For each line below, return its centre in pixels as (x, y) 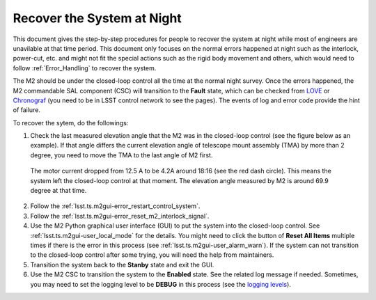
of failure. (27, 110)
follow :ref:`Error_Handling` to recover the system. (85, 68)
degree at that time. (58, 191)
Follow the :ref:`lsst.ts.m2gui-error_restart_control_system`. (115, 206)
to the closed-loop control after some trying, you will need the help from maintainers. (152, 255)
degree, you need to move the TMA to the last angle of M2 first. (122, 155)
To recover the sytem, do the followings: (71, 123)
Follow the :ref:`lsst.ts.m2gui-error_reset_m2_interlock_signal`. (120, 216)
